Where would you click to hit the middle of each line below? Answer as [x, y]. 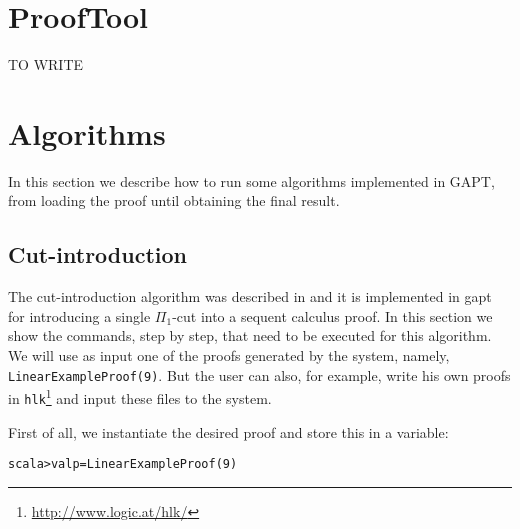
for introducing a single [79, 315]
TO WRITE [46, 64]
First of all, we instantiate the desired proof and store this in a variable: [228, 431]
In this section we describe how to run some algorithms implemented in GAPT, [251, 180]
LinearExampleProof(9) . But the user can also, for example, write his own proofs [259, 374]
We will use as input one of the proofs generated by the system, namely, [229, 355]
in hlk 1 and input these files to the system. [140, 396]
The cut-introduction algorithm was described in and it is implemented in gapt [250, 296]
